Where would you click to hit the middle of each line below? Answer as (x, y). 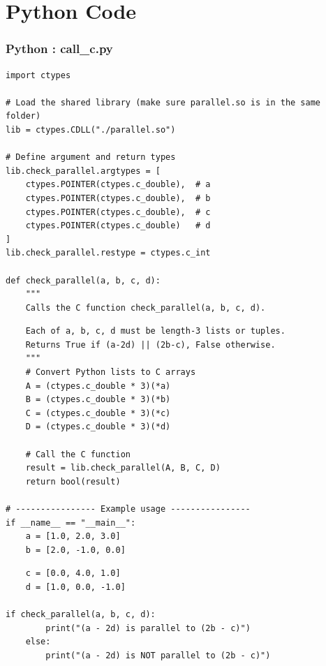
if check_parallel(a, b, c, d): (81, 615)
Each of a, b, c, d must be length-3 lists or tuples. (155, 331)
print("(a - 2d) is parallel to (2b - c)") (148, 628)
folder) (23, 116)
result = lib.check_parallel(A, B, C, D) (123, 468)
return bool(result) (73, 481)
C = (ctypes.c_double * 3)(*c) (98, 413)
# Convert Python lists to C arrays (111, 372)
